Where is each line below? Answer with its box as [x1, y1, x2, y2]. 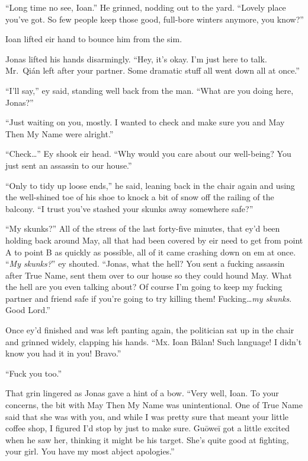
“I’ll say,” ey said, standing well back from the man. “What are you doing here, [5, 84, 294, 96]
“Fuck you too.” [5, 367, 62, 379]
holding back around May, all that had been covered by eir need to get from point [5, 233, 303, 246]
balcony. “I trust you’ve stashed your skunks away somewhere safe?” [5, 202, 254, 214]
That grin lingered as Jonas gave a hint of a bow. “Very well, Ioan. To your [5, 387, 279, 399]
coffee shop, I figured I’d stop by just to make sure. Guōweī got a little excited [5, 422, 290, 434]
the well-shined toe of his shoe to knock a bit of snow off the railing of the [5, 191, 274, 203]
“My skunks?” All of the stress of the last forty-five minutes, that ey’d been [5, 222, 280, 235]
